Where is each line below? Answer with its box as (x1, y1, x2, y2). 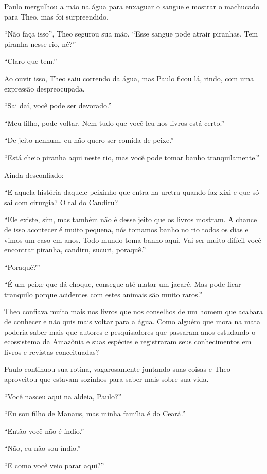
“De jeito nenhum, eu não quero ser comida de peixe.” (4, 135, 174, 145)
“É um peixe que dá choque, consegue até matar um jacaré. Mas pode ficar (4, 279, 241, 289)
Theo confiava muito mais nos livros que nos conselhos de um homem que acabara (4, 306, 263, 317)
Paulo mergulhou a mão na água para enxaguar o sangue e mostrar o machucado (4, 1, 259, 11)
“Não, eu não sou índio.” (4, 443, 81, 453)
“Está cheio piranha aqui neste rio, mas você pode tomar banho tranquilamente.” (4, 152, 260, 162)
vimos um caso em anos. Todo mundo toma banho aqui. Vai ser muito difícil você (4, 234, 261, 245)
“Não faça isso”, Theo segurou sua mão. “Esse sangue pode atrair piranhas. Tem (4, 28, 258, 39)
